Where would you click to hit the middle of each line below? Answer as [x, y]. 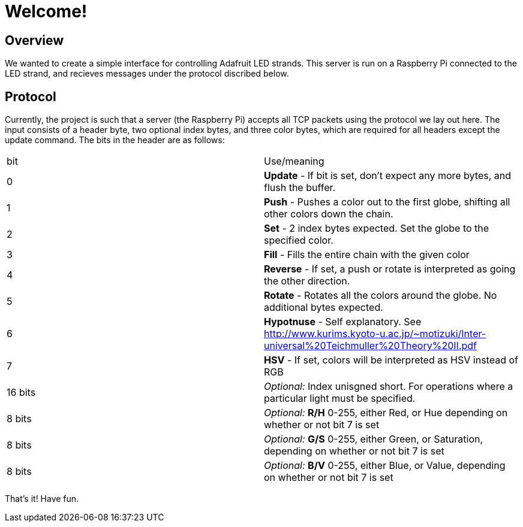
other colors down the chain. [329, 214]
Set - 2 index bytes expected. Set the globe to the [377, 228]
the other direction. [307, 281]
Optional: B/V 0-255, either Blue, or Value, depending [385, 466]
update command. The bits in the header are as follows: [115, 140]
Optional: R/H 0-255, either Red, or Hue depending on [386, 413]
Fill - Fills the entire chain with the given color [367, 255]
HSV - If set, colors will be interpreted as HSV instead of [391, 360]
